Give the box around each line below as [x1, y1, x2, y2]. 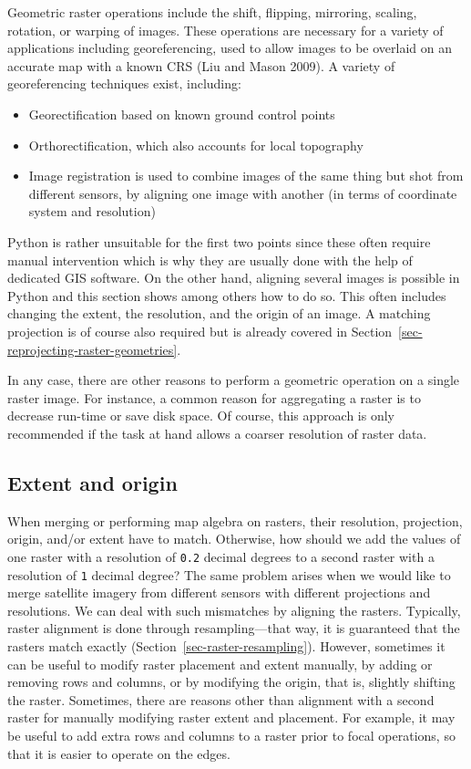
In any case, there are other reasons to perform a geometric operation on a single [7, 370, 460, 390]
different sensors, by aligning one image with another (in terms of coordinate [28, 183, 457, 203]
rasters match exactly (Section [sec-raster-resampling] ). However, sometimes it [7, 636, 445, 655]
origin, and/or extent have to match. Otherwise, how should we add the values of [7, 529, 461, 548]
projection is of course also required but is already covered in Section [7, 321, 393, 340]
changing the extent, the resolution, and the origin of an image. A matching [7, 304, 431, 323]
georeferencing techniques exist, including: [7, 74, 241, 93]
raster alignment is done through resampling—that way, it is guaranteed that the [7, 618, 460, 638]
